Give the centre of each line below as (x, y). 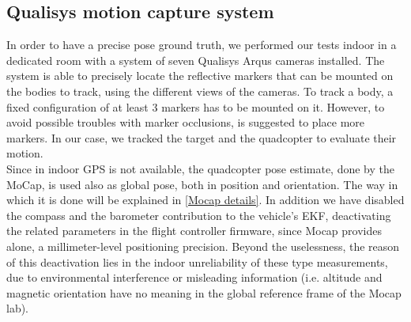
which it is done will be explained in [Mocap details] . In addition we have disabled (205, 200)
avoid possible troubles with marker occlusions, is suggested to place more (186, 122)
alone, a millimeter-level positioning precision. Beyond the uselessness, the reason (203, 246)
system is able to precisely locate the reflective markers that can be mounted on (200, 76)
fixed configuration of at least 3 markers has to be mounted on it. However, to (196, 106)
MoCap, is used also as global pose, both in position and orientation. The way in (202, 184)
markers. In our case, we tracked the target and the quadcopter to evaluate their (202, 137)
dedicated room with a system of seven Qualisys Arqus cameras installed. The (196, 60)
